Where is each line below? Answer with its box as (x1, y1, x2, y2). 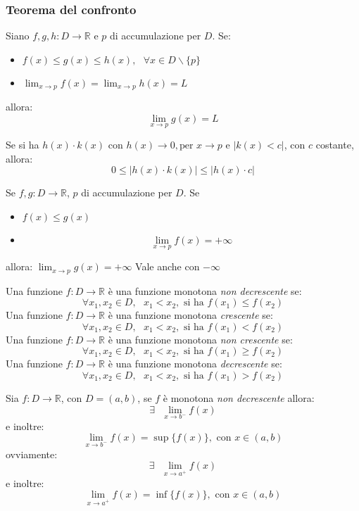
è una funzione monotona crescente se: (108, 308, 273, 322)
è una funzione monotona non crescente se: (108, 332, 293, 346)
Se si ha (6, 137, 39, 152)
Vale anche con (135, 259, 200, 274)
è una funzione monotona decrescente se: (108, 356, 282, 371)
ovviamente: (6, 446, 58, 461)
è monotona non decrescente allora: (163, 390, 315, 405)
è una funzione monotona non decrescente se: (108, 283, 302, 298)
